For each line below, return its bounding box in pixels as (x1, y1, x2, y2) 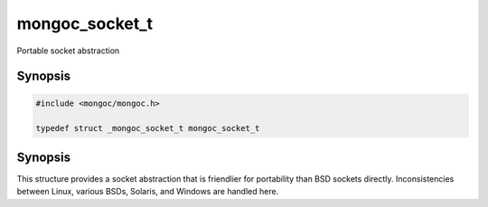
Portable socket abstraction (16, 45, 120, 56)
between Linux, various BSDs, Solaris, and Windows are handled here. (16, 186, 279, 197)
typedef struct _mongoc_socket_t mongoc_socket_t (35, 123, 260, 134)
